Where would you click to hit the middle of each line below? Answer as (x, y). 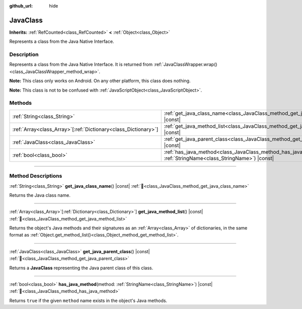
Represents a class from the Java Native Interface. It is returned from (81, 64)
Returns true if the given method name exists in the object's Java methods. (88, 300)
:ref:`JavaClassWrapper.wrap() (185, 64)
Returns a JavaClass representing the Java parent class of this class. (81, 268)
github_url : (21, 6)
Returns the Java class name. (40, 195)
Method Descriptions (36, 176)
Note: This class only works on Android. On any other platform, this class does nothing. (100, 81)
